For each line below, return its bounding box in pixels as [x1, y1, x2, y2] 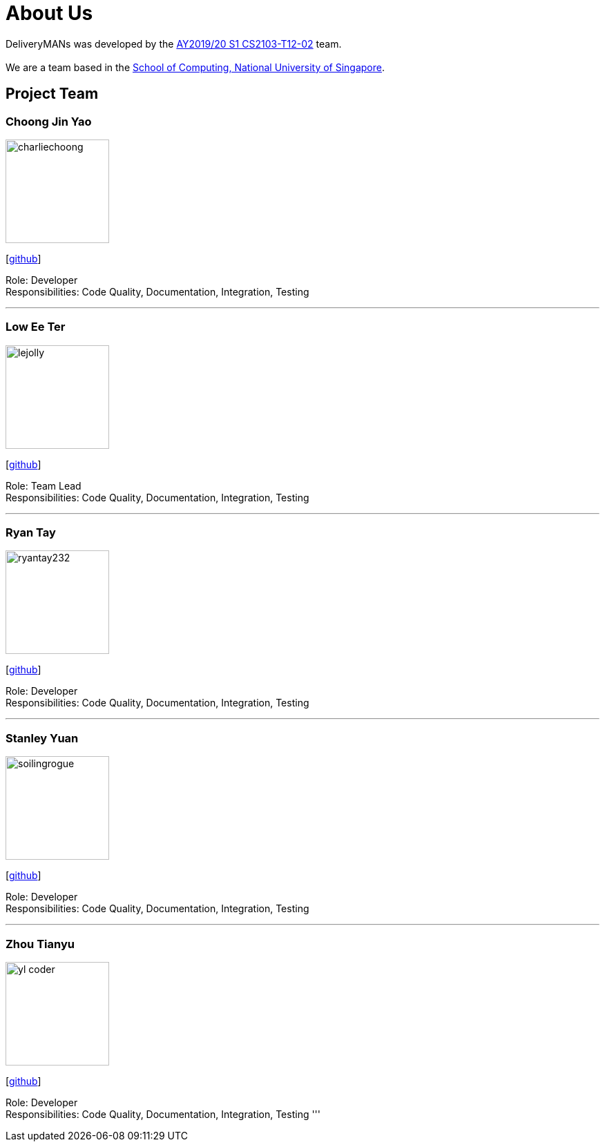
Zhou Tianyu [6, 936, 75, 951]
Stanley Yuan [6, 731, 79, 745]
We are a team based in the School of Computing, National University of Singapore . [6, 61, 385, 73]
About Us [6, 1, 93, 25]
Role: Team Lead [6, 479, 81, 492]
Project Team [6, 85, 99, 103]
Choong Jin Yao [6, 114, 92, 128]
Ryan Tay [6, 526, 56, 540]
